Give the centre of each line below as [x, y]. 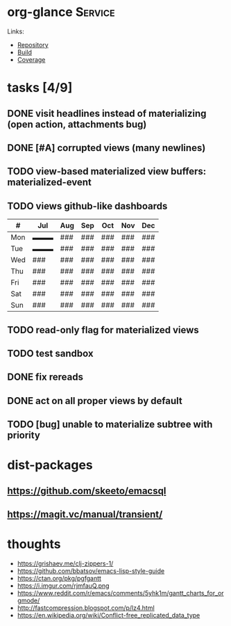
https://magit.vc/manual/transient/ [85, 514]
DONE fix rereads [45, 377]
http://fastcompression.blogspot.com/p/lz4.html [86, 608]
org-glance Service [61, 12]
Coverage [31, 59]
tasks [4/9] [40, 88]
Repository [33, 45]
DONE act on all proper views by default [95, 401]
